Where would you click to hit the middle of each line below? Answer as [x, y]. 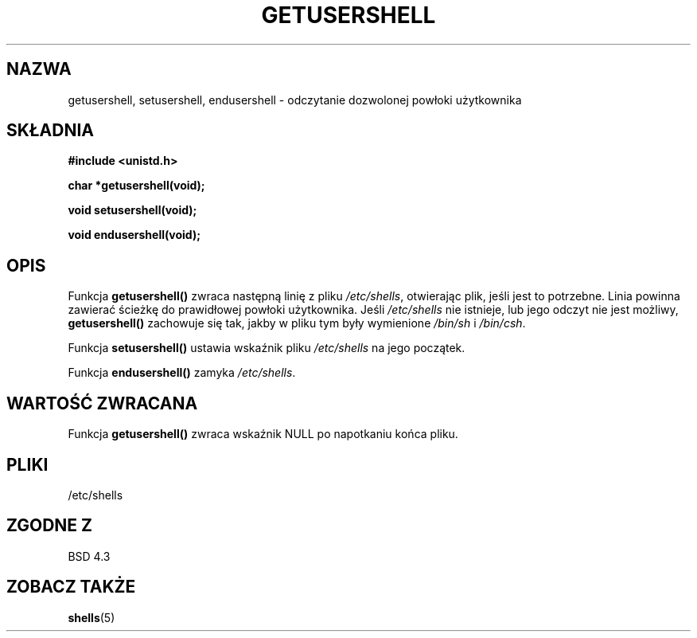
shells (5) [92, 617]
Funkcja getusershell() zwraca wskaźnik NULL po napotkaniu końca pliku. [263, 434]
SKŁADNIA [50, 131]
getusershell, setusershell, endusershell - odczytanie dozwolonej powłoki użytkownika [295, 100]
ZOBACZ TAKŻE [71, 587]
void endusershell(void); [134, 235]
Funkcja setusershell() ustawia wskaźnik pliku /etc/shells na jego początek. [267, 348]
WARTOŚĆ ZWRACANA [102, 403]
